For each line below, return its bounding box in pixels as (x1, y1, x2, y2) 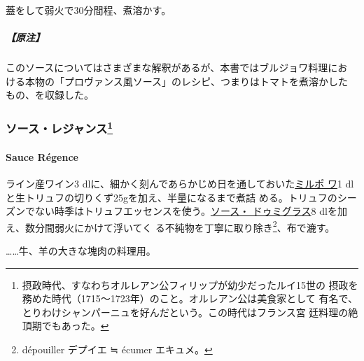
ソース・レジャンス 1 (6, 118, 113, 137)
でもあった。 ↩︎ (41, 318, 109, 333)
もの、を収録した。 (6, 87, 94, 102)
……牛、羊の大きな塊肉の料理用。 (6, 243, 156, 258)
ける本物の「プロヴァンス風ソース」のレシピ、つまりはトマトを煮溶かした (6, 73, 349, 88)
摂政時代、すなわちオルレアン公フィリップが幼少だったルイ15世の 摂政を (22, 277, 358, 292)
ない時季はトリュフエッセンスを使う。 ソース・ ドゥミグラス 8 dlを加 (34, 204, 347, 218)
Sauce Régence (6, 149, 78, 164)
